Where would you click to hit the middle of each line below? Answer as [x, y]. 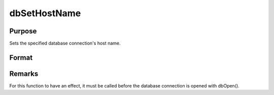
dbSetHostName [45, 13]
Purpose [23, 31]
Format [21, 57]
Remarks [24, 74]
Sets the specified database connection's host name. [65, 43]
